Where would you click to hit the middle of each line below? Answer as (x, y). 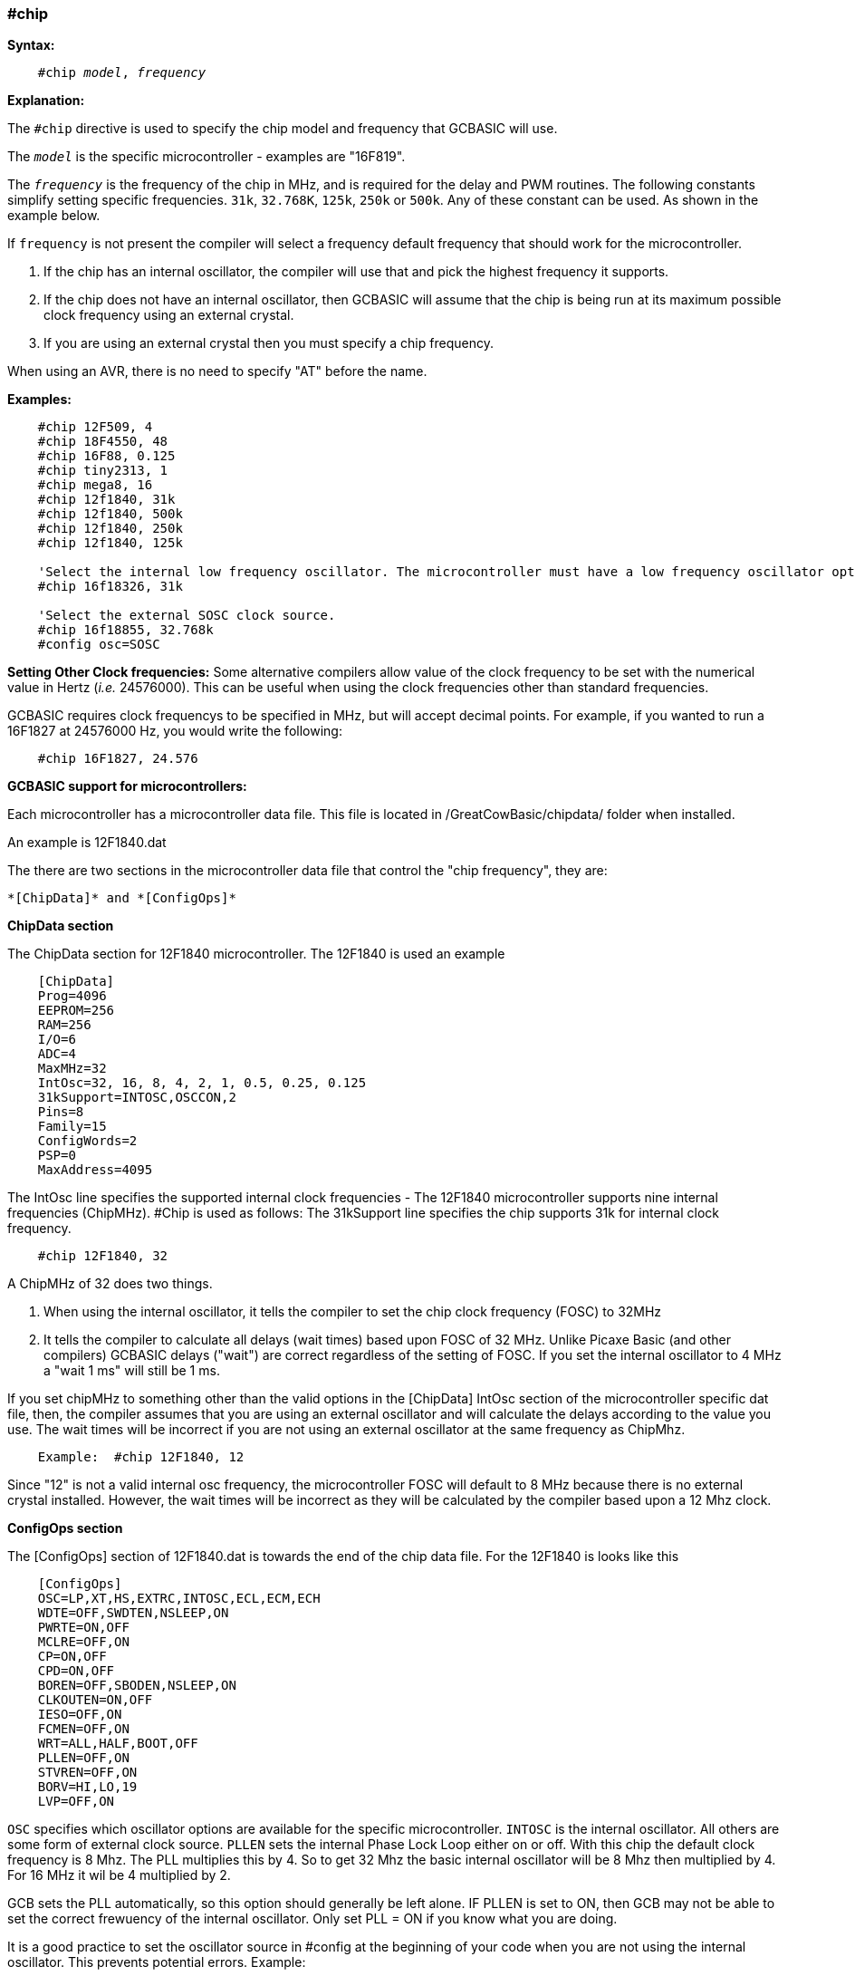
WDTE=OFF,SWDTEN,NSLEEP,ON (133, 1613)
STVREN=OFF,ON (87, 1773)
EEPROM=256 (76, 1011)
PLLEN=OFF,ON (83, 1758)
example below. (54, 216)
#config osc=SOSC (99, 645)
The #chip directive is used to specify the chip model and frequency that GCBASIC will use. (283, 129)
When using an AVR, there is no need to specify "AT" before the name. (217, 371)
